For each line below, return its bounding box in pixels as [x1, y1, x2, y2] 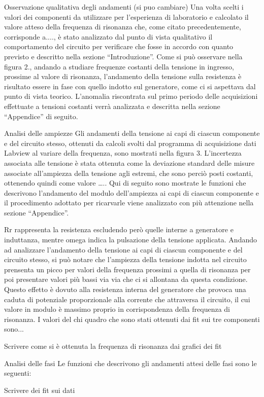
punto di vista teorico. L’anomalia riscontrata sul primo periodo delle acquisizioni [4, 91, 258, 101]
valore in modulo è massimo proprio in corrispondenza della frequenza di [4, 304, 230, 314]
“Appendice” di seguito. [4, 111, 78, 121]
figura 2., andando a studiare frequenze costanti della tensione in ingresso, [4, 61, 234, 71]
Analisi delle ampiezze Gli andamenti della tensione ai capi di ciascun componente [4, 128, 260, 138]
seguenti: [4, 368, 31, 378]
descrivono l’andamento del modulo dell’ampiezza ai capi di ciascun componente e [4, 187, 259, 198]
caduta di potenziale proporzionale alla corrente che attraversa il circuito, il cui [4, 294, 250, 304]
